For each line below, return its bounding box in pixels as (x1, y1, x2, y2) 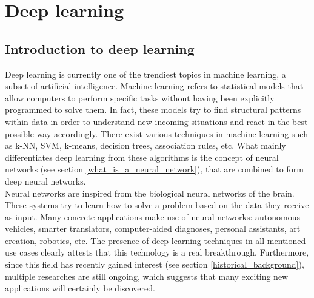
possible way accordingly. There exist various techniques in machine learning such (5, 127, 308, 140)
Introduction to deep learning (5, 39, 195, 58)
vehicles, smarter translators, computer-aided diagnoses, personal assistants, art (5, 222, 301, 235)
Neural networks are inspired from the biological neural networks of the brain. (5, 186, 295, 199)
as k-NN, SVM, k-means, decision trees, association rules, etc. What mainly (5, 139, 286, 152)
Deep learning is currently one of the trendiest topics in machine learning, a (5, 67, 286, 80)
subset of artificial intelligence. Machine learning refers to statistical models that (5, 80, 304, 92)
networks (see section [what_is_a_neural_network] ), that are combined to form (5, 163, 304, 175)
